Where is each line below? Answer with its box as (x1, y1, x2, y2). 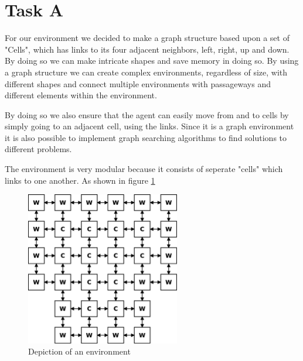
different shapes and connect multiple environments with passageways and (5, 77, 271, 90)
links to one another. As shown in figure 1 (5, 174, 155, 186)
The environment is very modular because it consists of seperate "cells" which (5, 163, 283, 175)
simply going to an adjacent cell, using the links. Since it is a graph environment (5, 120, 294, 132)
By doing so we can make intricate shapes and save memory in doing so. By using (5, 54, 299, 67)
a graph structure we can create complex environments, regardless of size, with (5, 66, 288, 78)
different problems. (5, 143, 72, 155)
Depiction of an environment (28, 345, 131, 357)
